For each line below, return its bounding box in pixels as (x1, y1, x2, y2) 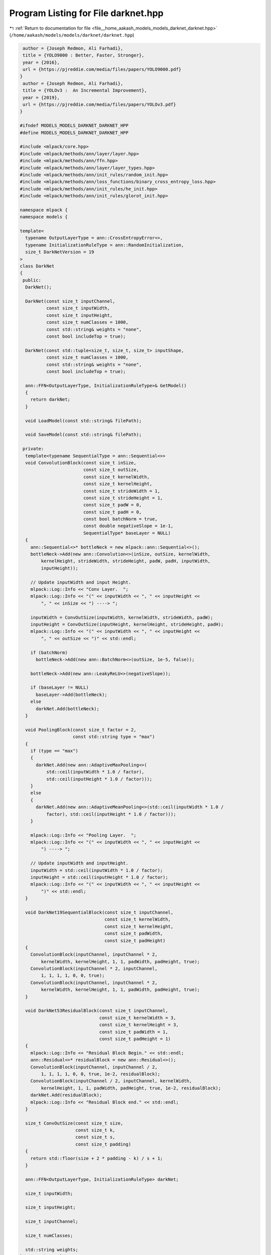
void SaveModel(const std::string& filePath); (25, 432, 142, 438)
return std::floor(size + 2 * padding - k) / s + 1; (30, 1155, 163, 1161)
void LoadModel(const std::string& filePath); (25, 418, 142, 424)
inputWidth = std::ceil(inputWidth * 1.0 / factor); (30, 867, 163, 873)
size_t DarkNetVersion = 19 (25, 249, 94, 255)
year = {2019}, (23, 94, 60, 100)
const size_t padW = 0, (83, 502, 142, 508)
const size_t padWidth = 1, (99, 1029, 168, 1035)
